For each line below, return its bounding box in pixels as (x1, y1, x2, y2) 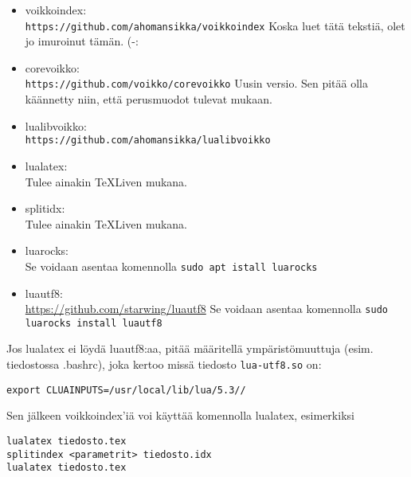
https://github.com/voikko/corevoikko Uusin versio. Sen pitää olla (25, 75, 368, 92)
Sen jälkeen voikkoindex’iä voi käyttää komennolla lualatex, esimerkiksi (6, 407, 354, 424)
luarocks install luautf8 (25, 317, 162, 329)
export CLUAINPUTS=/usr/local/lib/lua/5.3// (6, 384, 246, 396)
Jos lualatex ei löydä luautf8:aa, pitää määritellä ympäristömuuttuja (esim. (6, 340, 374, 357)
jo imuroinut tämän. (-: (25, 33, 139, 49)
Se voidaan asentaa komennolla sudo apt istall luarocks (25, 257, 318, 274)
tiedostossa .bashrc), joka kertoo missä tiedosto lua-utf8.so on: (6, 356, 322, 373)
